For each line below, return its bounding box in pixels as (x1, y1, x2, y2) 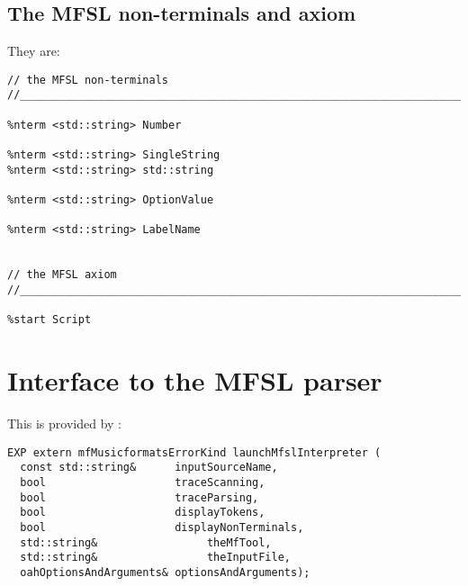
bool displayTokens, (20, 506, 265, 519)
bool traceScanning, (20, 475, 265, 489)
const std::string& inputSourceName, (20, 461, 278, 474)
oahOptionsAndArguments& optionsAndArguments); (20, 565, 310, 579)
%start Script (7, 313, 92, 327)
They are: (7, 41, 60, 60)
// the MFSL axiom (7, 268, 117, 282)
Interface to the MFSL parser (7, 362, 382, 399)
